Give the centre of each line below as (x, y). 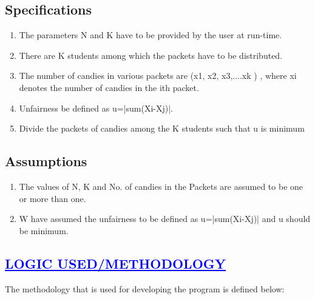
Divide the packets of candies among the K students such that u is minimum (162, 128)
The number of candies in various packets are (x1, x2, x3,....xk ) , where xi (158, 76)
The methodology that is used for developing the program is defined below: (145, 288)
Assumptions (46, 161)
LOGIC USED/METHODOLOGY (116, 263)
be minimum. (44, 230)
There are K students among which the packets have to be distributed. (151, 55)
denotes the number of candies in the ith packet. (109, 87)
